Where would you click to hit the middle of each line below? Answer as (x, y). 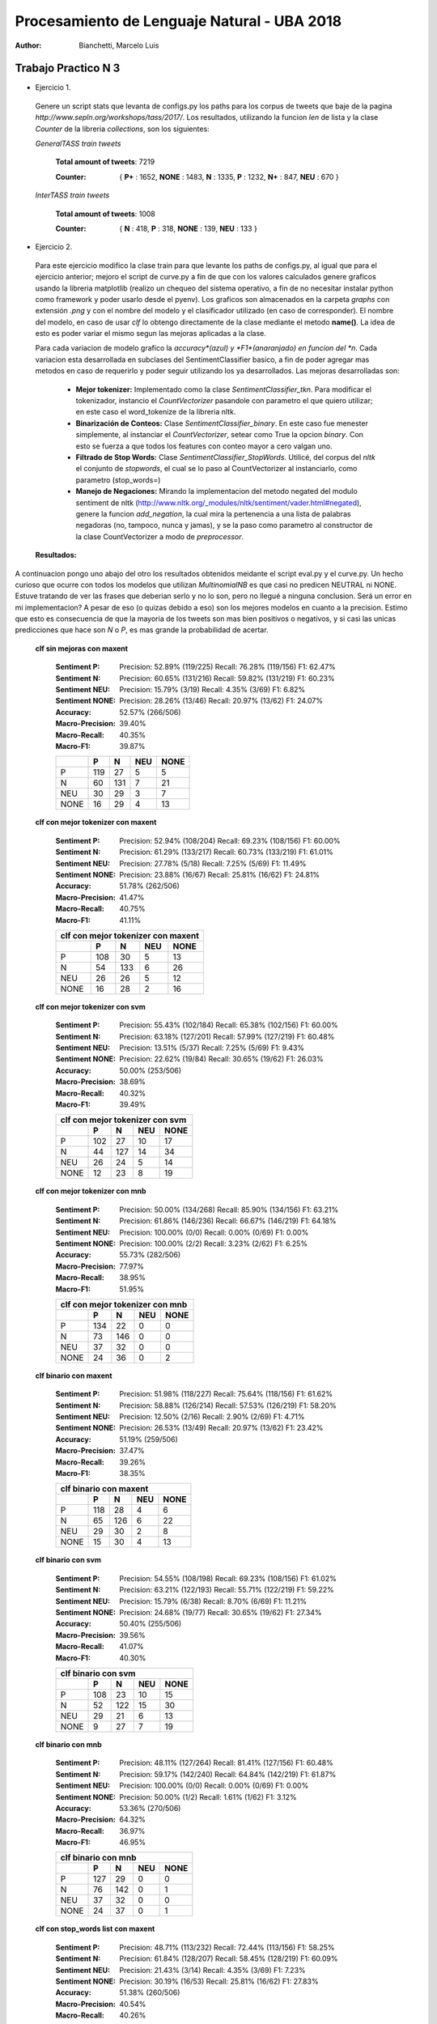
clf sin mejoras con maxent (82, 648)
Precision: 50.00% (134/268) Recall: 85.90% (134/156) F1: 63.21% (229, 1210)
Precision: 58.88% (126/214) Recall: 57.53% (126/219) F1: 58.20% (228, 1405)
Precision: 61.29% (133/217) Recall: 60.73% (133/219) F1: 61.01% (226, 852)
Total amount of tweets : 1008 (105, 214)
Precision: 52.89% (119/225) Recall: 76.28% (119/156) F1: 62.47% (227, 667)
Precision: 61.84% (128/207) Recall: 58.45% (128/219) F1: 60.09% (229, 1958)
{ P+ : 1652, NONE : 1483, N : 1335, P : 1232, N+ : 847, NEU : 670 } (229, 176)
